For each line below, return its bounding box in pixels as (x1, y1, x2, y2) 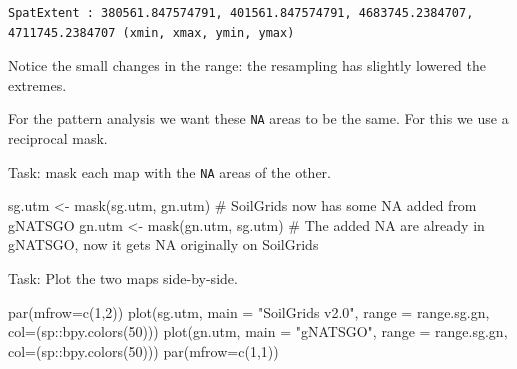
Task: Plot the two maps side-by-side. (8, 268, 238, 289)
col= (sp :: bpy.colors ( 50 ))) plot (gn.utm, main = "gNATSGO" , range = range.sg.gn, (8, 321, 508, 342)
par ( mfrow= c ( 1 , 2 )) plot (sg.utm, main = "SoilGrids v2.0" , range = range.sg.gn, (8, 301, 490, 322)
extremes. (8, 74, 67, 95)
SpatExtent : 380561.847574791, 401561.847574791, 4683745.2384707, (8, 6, 474, 20)
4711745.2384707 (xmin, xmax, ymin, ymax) (8, 25, 295, 40)
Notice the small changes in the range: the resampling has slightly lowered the (8, 55, 487, 76)
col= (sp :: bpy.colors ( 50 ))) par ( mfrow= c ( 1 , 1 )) (8, 340, 279, 361)
